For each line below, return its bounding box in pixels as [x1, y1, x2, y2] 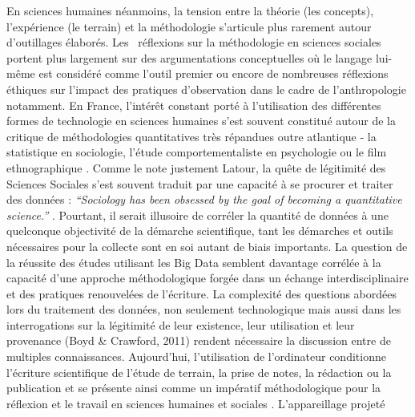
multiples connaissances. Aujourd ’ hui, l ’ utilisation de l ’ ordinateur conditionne [6, 348, 386, 365]
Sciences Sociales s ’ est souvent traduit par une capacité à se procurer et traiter [6, 175, 393, 192]
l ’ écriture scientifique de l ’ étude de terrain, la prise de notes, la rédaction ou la [6, 363, 392, 380]
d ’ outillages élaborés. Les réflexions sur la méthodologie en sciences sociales [6, 34, 381, 51]
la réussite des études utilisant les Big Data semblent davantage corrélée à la [6, 253, 381, 270]
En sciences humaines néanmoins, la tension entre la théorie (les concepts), [6, 2, 374, 18]
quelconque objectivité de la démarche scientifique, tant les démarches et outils [6, 222, 393, 239]
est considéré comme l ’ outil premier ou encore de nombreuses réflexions [38, 65, 389, 82]
